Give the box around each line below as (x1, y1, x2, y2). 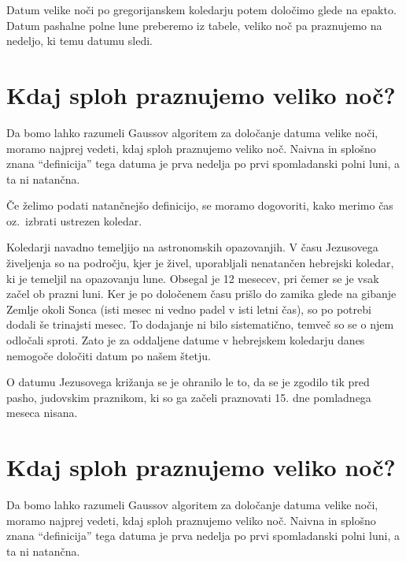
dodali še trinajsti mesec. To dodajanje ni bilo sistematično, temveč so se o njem (6, 316, 394, 333)
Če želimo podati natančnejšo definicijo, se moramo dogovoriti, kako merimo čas (6, 197, 393, 214)
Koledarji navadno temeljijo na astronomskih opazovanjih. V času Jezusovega (6, 239, 378, 255)
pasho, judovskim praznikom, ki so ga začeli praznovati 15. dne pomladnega (6, 389, 371, 405)
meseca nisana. (6, 404, 78, 421)
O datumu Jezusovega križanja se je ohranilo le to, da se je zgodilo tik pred (6, 374, 370, 390)
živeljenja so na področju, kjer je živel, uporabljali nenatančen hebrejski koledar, (6, 255, 394, 271)
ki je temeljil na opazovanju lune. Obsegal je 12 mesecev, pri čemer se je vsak (6, 270, 379, 286)
